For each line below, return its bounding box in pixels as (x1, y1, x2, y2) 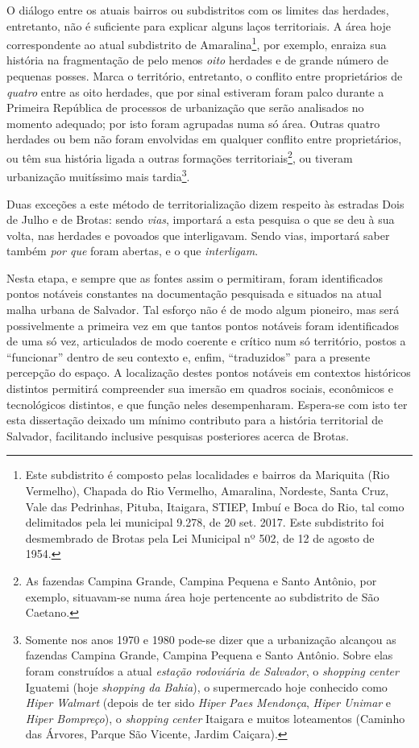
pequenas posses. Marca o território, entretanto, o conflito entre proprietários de (6, 68, 403, 85)
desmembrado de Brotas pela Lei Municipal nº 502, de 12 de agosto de (25, 529, 375, 546)
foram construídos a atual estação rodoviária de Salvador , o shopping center (25, 662, 399, 679)
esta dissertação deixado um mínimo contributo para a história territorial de (6, 411, 384, 428)
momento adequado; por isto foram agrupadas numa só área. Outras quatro (6, 114, 380, 131)
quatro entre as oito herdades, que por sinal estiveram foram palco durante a (6, 83, 384, 100)
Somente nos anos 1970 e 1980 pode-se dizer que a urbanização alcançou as (25, 630, 396, 647)
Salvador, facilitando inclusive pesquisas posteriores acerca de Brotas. (6, 427, 349, 444)
